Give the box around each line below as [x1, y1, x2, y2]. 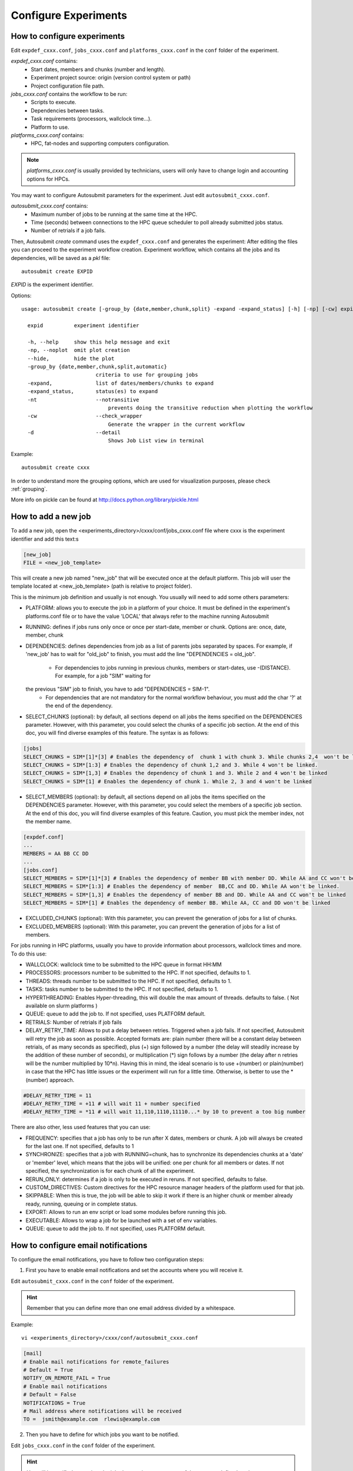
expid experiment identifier [27, 322, 139, 329]
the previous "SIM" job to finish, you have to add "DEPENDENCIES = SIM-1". [25, 685, 210, 693]
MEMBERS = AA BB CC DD [23, 850, 89, 857]
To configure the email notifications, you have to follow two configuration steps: [11, 1256, 204, 1263]
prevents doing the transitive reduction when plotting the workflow [108, 404, 313, 411]
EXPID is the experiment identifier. [11, 281, 94, 288]
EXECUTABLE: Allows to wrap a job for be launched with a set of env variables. [25, 1217, 218, 1224]
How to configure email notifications [11, 1240, 148, 1250]
